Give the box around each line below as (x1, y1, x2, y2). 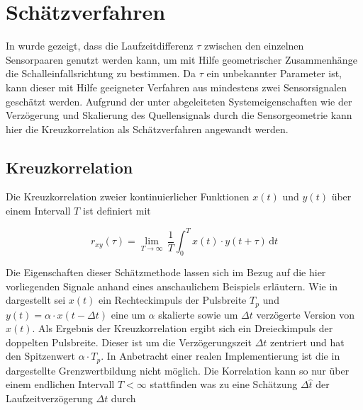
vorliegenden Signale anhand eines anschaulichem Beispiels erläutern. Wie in (6, 278, 338, 293)
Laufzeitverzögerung (6, 391, 93, 406)
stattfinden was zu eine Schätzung (150, 377, 298, 392)
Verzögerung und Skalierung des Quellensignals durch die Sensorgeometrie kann (6, 108, 352, 123)
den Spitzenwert (6, 348, 76, 363)
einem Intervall (6, 203, 71, 218)
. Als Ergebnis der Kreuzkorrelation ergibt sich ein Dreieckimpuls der (32, 321, 333, 336)
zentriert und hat (270, 334, 345, 349)
